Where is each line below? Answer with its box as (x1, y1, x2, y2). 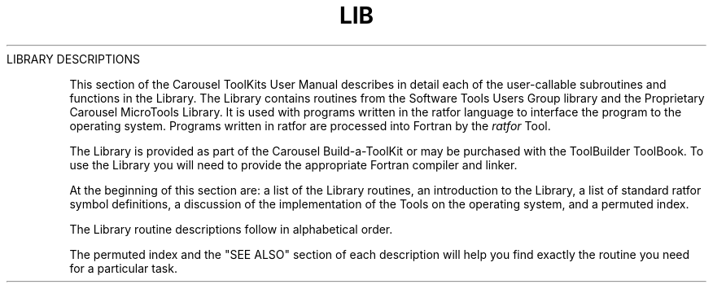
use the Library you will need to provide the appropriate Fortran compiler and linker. (69, 157, 518, 172)
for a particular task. (69, 261, 177, 275)
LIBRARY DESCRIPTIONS (7, 51, 141, 66)
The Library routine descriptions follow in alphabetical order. (69, 221, 393, 236)
